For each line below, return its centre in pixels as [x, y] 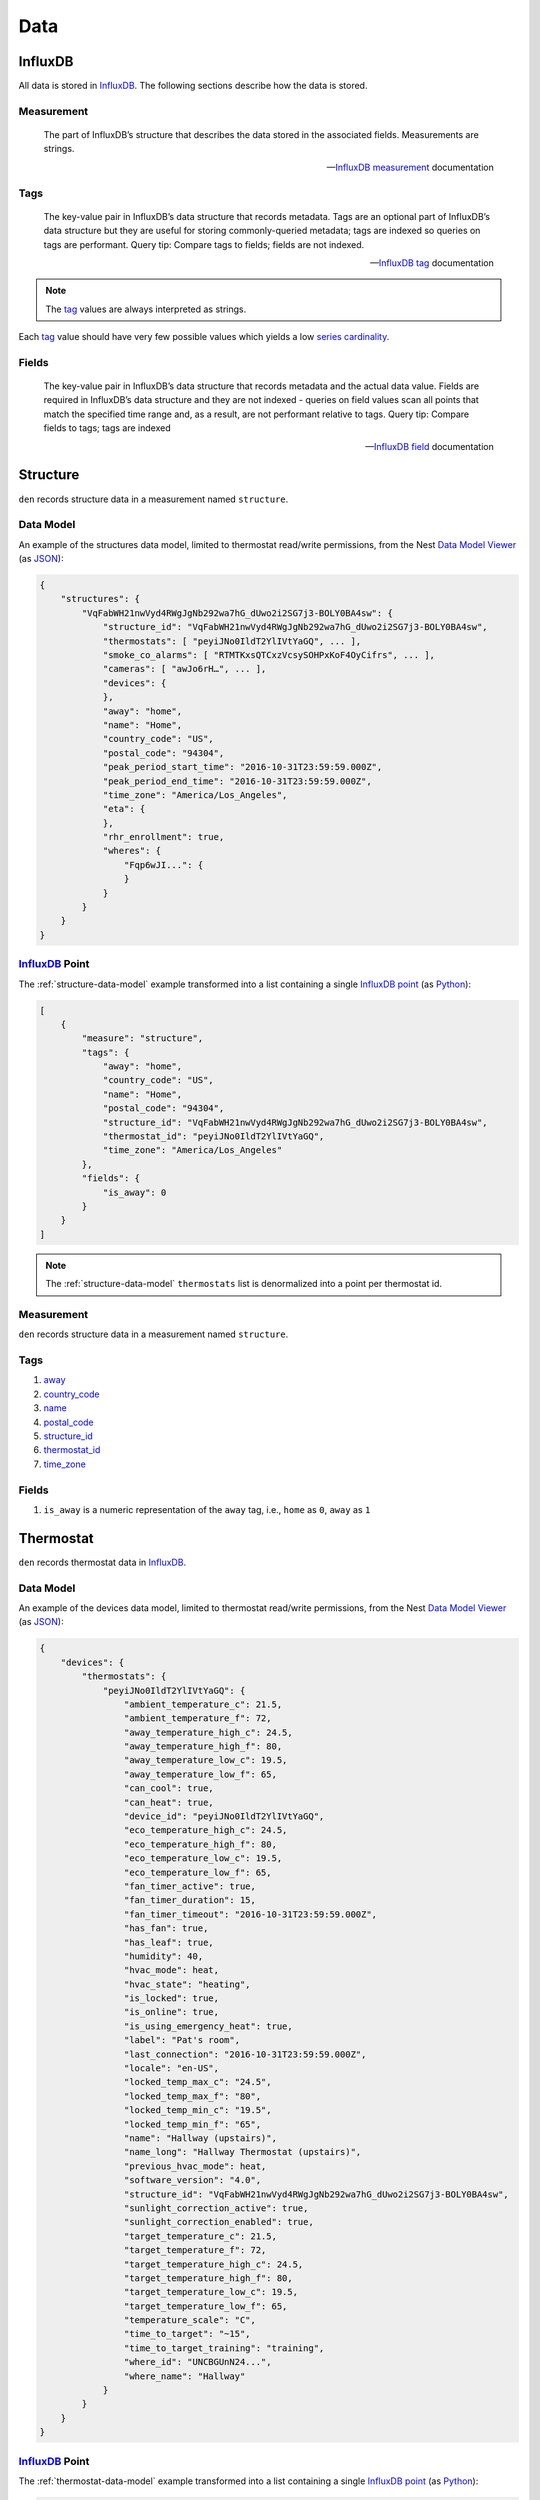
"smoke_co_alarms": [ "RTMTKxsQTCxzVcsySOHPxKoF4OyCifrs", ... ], [268, 654]
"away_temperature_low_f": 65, [200, 1774]
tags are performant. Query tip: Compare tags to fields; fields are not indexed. [204, 244]
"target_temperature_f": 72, [195, 2250]
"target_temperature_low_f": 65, [205, 2306]
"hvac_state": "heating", [187, 1984]
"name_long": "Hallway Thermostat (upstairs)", [242, 2152]
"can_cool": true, [168, 1788]
